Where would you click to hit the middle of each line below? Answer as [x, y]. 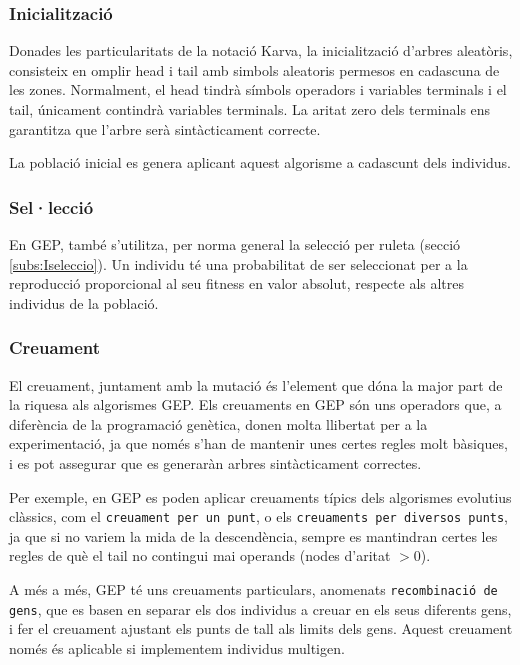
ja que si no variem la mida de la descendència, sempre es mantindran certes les [253, 535]
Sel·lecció [51, 206]
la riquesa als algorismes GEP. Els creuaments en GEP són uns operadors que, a [255, 404]
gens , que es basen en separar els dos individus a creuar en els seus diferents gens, [260, 608]
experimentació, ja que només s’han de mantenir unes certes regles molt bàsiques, [258, 443]
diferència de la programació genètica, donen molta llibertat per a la [218, 423]
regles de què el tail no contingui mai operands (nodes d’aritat [200, 555]
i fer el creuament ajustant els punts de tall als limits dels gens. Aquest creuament [261, 628]
